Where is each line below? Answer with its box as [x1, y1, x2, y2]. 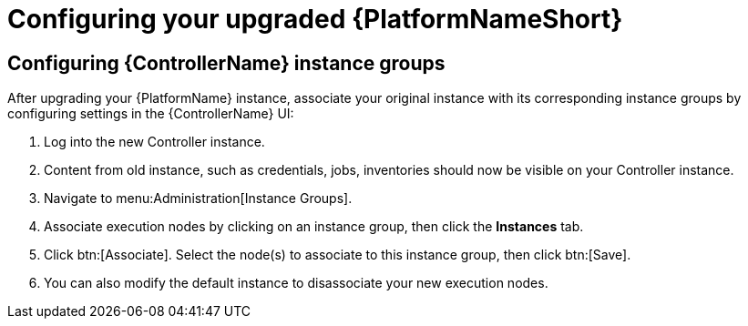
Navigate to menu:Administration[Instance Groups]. [44, 190, 353, 207]
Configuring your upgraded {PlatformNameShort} [7, 4, 623, 35]
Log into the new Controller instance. [44, 134, 265, 150]
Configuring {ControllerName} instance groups [7, 51, 446, 75]
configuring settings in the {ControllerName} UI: [7, 106, 294, 122]
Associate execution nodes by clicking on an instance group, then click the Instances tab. [44, 219, 584, 235]
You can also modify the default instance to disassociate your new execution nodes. [44, 275, 548, 291]
